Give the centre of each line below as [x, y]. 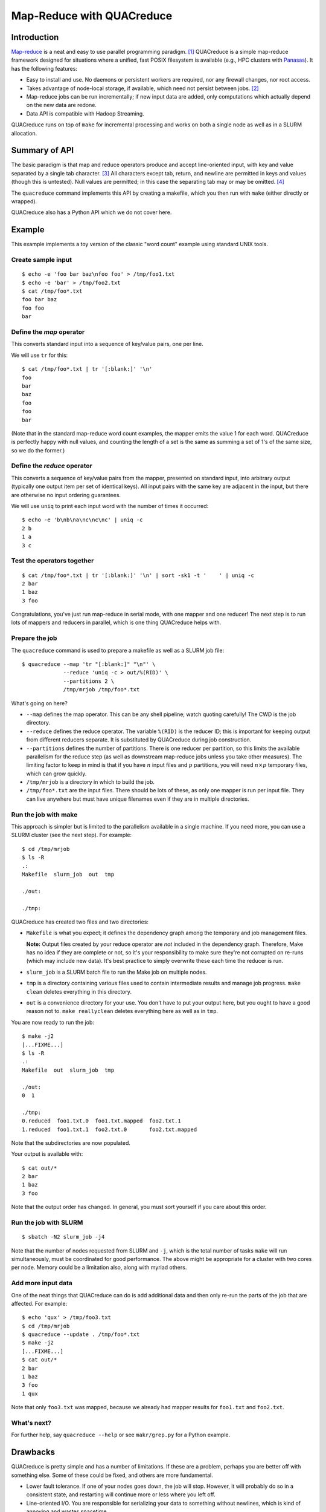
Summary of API [43, 150]
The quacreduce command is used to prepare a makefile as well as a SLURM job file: [118, 650]
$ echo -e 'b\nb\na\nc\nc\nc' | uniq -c [82, 520]
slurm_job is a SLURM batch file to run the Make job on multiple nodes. [117, 972]
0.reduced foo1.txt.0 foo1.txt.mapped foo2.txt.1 [101, 1121]
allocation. [24, 133]
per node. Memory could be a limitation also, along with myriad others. [99, 1268]
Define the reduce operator [52, 466]
